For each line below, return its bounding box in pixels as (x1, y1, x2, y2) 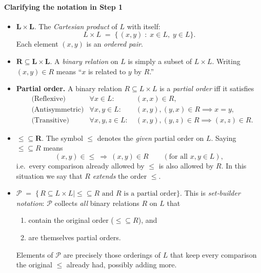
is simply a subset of (128, 55, 192, 66)
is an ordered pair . (86, 38, 143, 49)
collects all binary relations (54, 197, 139, 208)
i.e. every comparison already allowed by (16, 160, 145, 171)
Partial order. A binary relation (16, 83, 122, 94)
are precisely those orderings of (63, 249, 161, 260)
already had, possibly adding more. (66, 259, 177, 270)
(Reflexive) (31, 95, 66, 102)
